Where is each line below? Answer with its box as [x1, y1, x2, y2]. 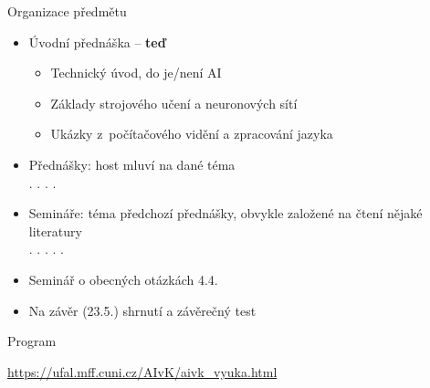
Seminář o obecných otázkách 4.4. [28, 269, 218, 288]
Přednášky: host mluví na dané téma [28, 154, 236, 173]
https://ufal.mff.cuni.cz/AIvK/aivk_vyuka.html [7, 362, 278, 381]
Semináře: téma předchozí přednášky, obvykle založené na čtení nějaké [28, 204, 423, 223]
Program [7, 331, 57, 351]
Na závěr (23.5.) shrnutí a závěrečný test [28, 300, 257, 320]
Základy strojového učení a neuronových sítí [50, 93, 298, 112]
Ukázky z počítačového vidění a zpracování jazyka [50, 124, 333, 143]
